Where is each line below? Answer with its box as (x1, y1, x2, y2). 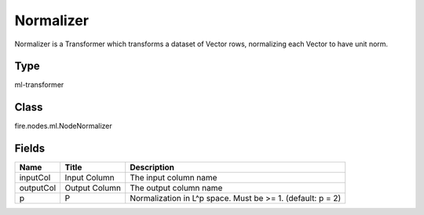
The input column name (130, 173, 217, 184)
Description (130, 162, 175, 173)
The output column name (130, 183, 223, 194)
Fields (14, 142, 46, 155)
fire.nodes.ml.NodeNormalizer (14, 122, 113, 131)
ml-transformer (14, 80, 64, 89)
